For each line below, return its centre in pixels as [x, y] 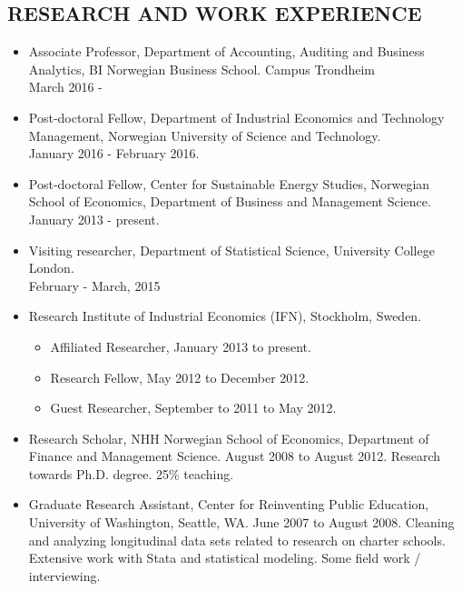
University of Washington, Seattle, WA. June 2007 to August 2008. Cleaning [241, 522]
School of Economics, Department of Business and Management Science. [230, 201]
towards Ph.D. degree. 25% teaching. [131, 473]
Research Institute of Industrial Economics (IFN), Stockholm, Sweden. [225, 316]
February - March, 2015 [94, 285]
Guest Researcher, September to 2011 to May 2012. [193, 408]
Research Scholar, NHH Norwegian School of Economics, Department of [229, 438]
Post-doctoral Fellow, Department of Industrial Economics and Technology [236, 117]
